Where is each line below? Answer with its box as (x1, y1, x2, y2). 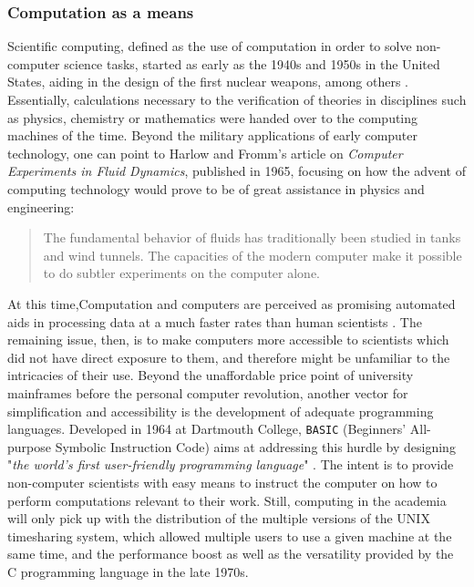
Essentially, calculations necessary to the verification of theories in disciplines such (7, 90, 467, 108)
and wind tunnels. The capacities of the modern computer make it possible (43, 245, 462, 264)
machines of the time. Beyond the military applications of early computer (7, 126, 418, 145)
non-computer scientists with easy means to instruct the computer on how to (7, 472, 438, 491)
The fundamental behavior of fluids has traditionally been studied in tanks (43, 228, 461, 247)
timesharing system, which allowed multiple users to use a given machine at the (7, 526, 452, 545)
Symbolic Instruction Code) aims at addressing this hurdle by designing (55, 437, 456, 456)
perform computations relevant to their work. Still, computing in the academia (7, 490, 447, 510)
